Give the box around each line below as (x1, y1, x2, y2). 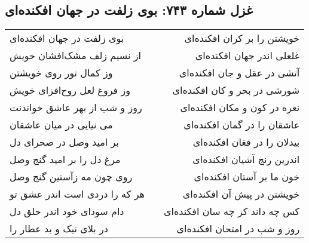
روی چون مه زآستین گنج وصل (10, 170, 133, 184)
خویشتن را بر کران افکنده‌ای (184, 31, 300, 45)
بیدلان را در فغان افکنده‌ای (192, 135, 300, 149)
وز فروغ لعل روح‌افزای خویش (10, 83, 130, 97)
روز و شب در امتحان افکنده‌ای (176, 222, 300, 236)
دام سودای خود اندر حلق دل (10, 204, 124, 219)
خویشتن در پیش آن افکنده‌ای (182, 187, 300, 201)
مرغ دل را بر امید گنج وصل (10, 152, 121, 167)
